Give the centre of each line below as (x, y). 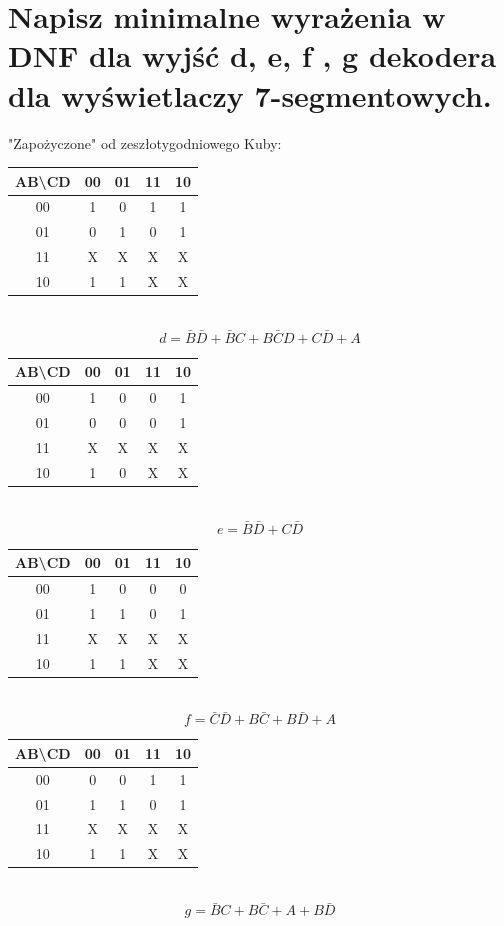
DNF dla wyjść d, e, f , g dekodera (252, 55)
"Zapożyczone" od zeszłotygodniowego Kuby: (145, 142)
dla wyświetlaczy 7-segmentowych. (250, 94)
